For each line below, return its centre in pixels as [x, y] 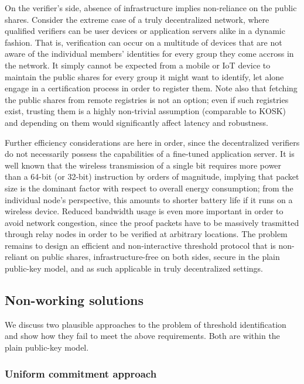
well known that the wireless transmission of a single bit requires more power [143, 165]
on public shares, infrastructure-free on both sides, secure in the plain [155, 257]
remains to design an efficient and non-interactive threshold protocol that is [140, 245]
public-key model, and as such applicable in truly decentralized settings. [134, 268]
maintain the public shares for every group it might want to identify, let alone [144, 76]
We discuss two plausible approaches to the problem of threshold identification [146, 324]
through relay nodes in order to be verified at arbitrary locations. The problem [146, 234]
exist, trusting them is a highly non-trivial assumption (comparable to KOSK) [146, 111]
